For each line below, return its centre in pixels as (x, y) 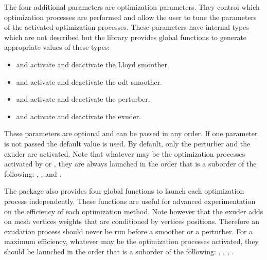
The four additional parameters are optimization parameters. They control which (132, 7)
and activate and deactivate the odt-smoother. (89, 81)
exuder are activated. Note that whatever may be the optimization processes (125, 153)
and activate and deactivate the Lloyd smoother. (93, 64)
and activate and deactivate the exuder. (79, 116)
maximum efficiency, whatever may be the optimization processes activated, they (131, 241)
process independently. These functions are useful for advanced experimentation (130, 201)
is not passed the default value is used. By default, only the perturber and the (127, 143)
